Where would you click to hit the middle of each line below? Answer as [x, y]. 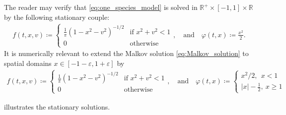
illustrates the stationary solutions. [57, 106]
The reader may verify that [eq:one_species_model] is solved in [101, 7]
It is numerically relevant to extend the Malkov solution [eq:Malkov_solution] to [126, 53]
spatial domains [28, 63]
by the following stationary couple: [57, 17]
